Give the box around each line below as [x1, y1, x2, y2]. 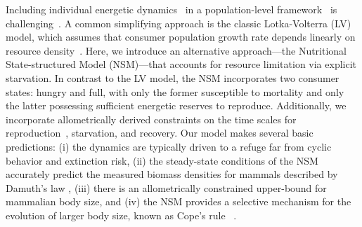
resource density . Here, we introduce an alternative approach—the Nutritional [6, 43, 347, 57]
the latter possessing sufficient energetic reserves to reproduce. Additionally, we [6, 98, 347, 113]
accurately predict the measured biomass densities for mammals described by [6, 167, 338, 181]
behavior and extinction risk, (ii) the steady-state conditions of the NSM [6, 153, 318, 167]
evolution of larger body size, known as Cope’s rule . [6, 207, 237, 222]
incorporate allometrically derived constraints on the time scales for [6, 111, 297, 126]
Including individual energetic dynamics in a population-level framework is [6, 2, 337, 16]
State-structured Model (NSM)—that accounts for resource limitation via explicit [6, 57, 357, 71]
